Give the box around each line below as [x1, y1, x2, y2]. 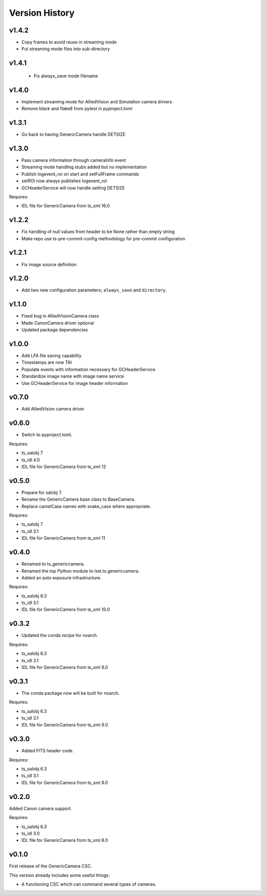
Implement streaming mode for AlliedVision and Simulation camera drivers [21, 98, 172, 104]
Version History [9, 7, 75, 18]
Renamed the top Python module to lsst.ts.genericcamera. [21, 568, 140, 574]
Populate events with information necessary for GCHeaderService [21, 366, 156, 372]
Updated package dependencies [21, 327, 88, 333]
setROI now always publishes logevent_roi [21, 178, 107, 184]
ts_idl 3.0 [21, 830, 40, 836]
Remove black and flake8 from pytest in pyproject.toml [21, 106, 133, 112]
